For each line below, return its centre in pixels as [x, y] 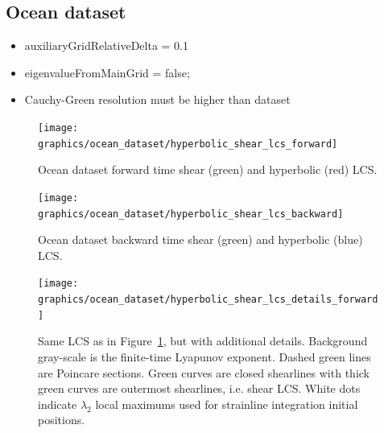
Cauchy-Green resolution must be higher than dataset [157, 99]
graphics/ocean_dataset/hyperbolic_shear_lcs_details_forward [208, 300]
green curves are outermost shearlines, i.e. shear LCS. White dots [199, 388]
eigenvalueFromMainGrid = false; [107, 72]
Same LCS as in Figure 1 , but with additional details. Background [203, 341]
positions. [62, 420]
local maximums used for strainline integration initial [227, 404]
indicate [58, 404]
